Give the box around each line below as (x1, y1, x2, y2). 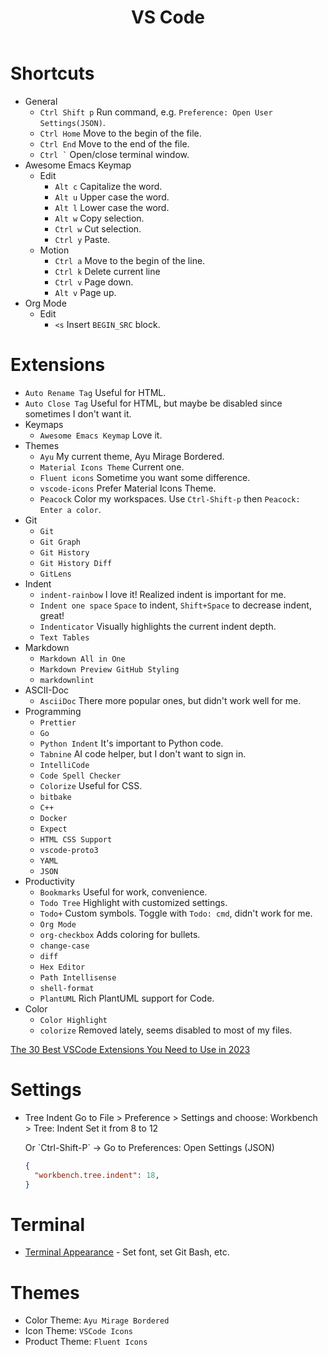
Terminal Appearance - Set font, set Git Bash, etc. (24, 1246, 230, 1258)
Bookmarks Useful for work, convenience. (39, 886, 208, 898)
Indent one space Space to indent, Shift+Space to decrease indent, (39, 599, 312, 611)
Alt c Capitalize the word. (54, 180, 163, 192)
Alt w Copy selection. (54, 212, 145, 224)
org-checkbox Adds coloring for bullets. (39, 928, 201, 940)
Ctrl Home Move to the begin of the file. (39, 127, 202, 139)
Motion (39, 244, 70, 256)
